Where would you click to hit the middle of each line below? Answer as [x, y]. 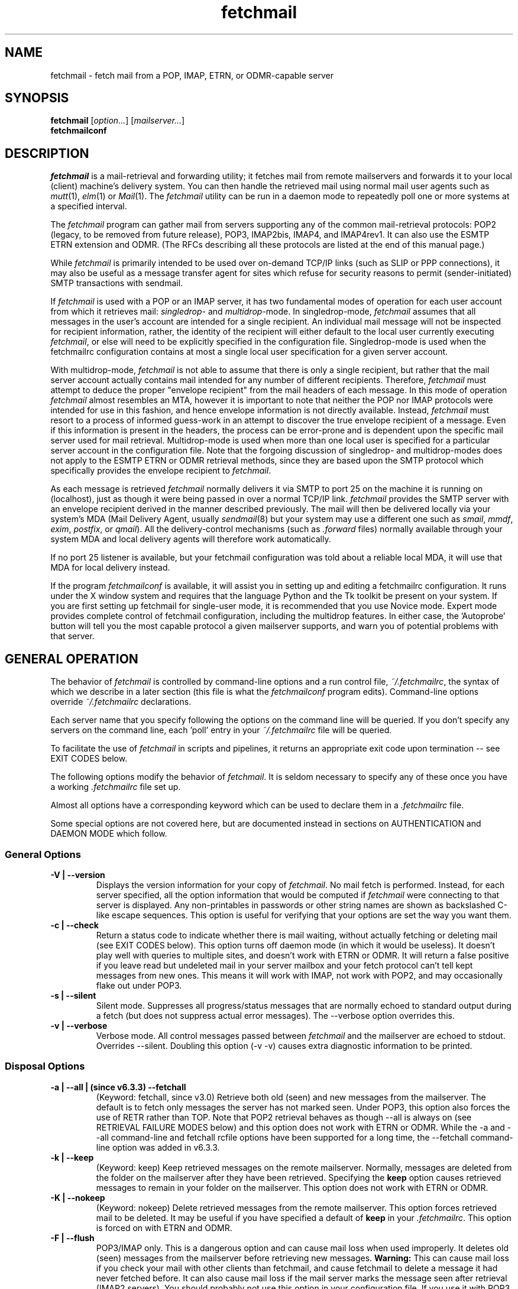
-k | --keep [72, 1157]
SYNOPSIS [37, 98]
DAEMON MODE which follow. [109, 834]
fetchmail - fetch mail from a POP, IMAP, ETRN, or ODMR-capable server [192, 75]
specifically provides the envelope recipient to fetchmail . [161, 471]
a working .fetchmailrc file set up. [116, 787]
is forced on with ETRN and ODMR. [164, 1228]
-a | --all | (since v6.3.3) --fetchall [118, 1087]
